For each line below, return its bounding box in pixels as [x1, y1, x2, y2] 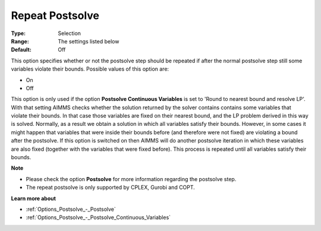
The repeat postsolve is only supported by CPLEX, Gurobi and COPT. [26, 184, 196, 191]
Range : [11, 37, 29, 45]
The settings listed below [58, 37, 119, 45]
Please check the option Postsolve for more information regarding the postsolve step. [26, 175, 237, 182]
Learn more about [11, 195, 56, 202]
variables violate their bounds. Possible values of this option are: [11, 65, 169, 72]
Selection [58, 30, 81, 37]
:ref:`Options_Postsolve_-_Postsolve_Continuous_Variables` [26, 214, 171, 221]
